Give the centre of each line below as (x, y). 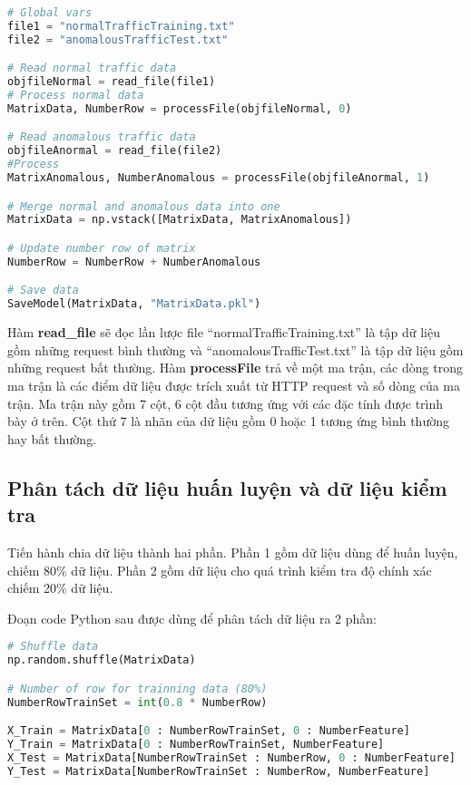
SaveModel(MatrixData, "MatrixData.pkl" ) (134, 304)
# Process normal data (76, 96)
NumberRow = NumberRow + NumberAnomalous (134, 262)
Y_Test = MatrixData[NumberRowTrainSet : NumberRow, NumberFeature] (219, 771)
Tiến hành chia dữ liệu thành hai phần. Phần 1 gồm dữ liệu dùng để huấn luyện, (233, 552)
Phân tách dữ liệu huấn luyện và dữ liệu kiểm (227, 487)
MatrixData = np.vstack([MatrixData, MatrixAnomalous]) (180, 220)
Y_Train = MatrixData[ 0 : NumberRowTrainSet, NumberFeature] (196, 744)
